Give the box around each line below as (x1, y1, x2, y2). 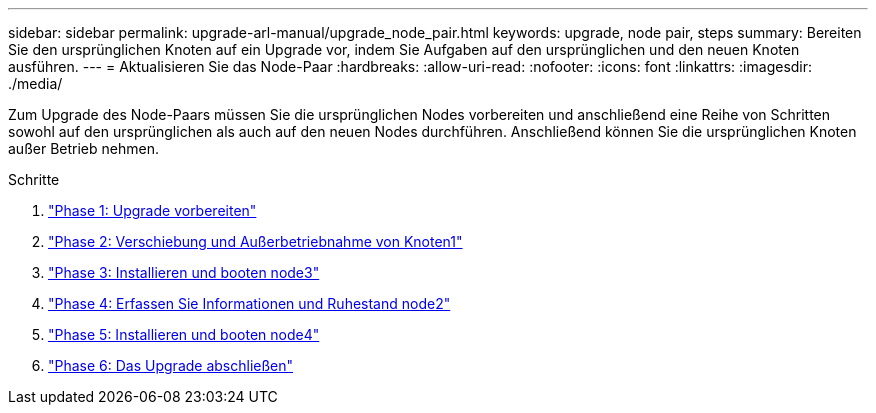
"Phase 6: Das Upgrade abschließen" (48, 357, 294, 374)
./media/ (8, 75, 63, 92)
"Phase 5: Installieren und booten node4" (48, 326, 320, 343)
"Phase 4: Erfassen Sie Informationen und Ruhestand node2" (48, 295, 451, 312)
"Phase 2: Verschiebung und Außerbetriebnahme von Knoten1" (48, 233, 463, 250)
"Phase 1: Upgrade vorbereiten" (48, 202, 257, 219)
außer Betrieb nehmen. (8, 140, 159, 157)
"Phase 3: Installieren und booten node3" (48, 264, 320, 281)
